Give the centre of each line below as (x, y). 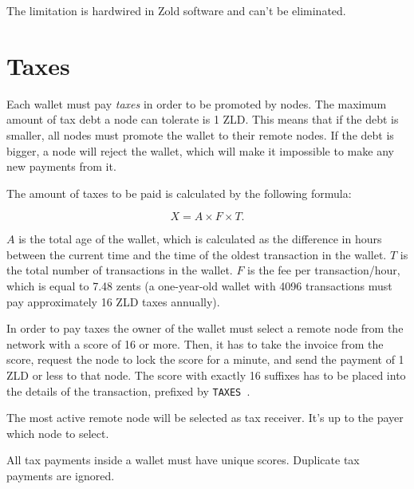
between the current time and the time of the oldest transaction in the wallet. (197, 254)
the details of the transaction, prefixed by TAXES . (128, 390)
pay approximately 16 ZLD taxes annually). (113, 301)
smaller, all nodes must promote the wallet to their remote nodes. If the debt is (200, 134)
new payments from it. (61, 166)
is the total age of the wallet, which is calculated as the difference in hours (200, 239)
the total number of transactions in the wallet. (120, 270)
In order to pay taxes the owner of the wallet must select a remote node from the (205, 328)
